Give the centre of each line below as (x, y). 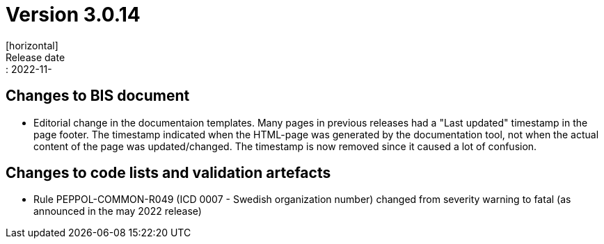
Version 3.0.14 (73, 15)
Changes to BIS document (98, 96)
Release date (35, 57)
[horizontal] (32, 45)
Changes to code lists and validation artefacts (168, 173)
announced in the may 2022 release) (118, 211)
